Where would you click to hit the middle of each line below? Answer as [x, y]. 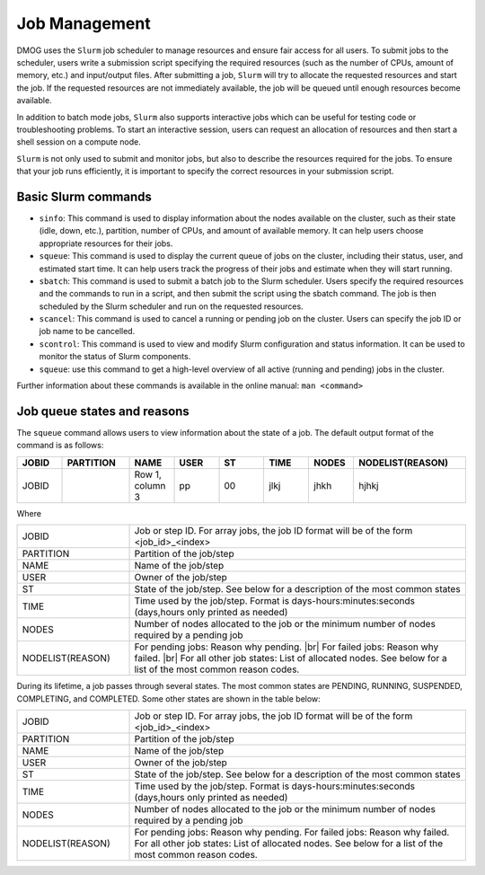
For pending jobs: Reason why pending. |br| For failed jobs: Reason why [287, 647]
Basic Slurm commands [84, 196]
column [150, 485]
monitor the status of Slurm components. [115, 357]
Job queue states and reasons [103, 411]
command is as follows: [60, 446]
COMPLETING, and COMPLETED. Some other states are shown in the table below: [168, 698]
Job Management [84, 23]
